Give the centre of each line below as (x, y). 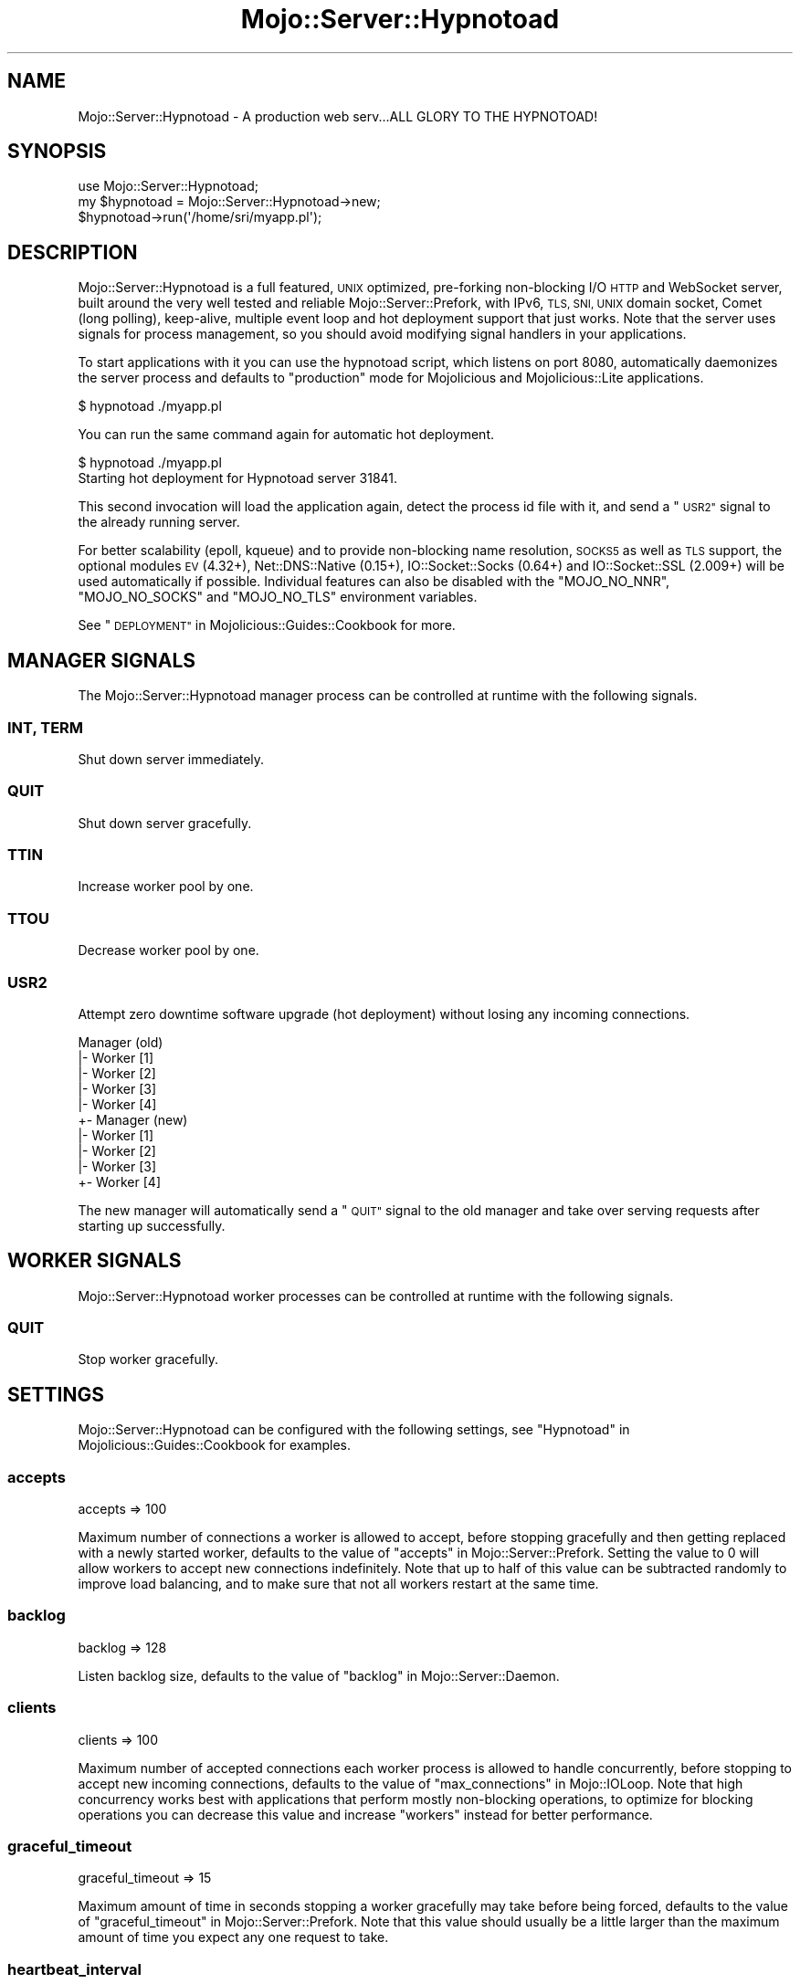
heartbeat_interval (75, 1969)
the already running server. (159, 522)
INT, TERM (46, 727)
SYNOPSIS (57, 152)
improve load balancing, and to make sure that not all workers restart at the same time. (338, 1584)
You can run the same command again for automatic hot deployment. (286, 435)
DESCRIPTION (73, 252)
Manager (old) (121, 1042)
